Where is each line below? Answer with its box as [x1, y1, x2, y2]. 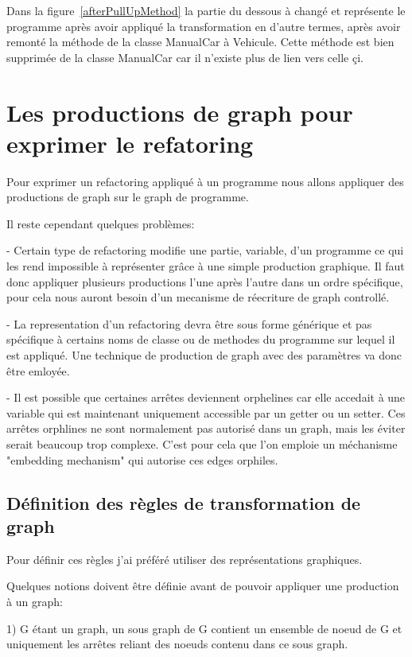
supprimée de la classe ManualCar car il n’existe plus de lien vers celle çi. [6, 49, 363, 65]
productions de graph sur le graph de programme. [6, 189, 249, 205]
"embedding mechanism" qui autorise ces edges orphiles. [6, 451, 278, 468]
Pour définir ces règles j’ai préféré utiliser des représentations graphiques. [6, 550, 363, 567]
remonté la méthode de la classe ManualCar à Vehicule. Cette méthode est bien [6, 33, 395, 50]
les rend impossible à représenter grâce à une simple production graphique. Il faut [6, 258, 405, 274]
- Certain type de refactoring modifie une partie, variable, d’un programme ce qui [6, 242, 404, 259]
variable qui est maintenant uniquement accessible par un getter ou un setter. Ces [6, 404, 406, 421]
